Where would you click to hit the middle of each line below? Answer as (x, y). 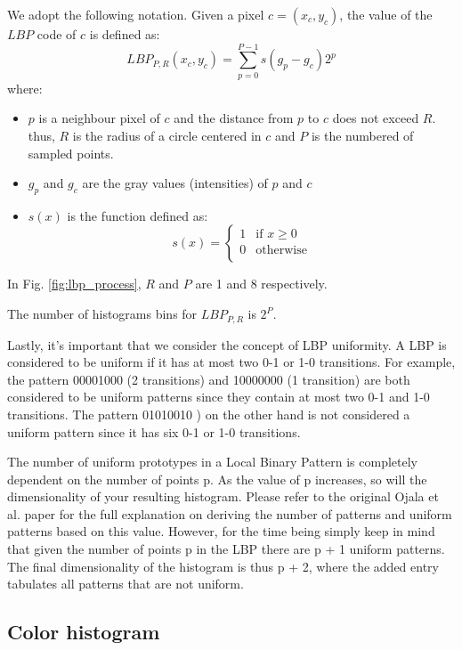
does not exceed (376, 118)
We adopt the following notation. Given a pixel (136, 14)
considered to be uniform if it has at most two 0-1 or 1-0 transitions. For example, (231, 362)
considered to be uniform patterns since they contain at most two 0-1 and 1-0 (219, 397)
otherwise (281, 250)
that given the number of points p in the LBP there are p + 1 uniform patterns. (226, 549)
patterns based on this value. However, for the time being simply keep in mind (221, 531)
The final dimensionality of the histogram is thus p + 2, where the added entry (223, 566)
